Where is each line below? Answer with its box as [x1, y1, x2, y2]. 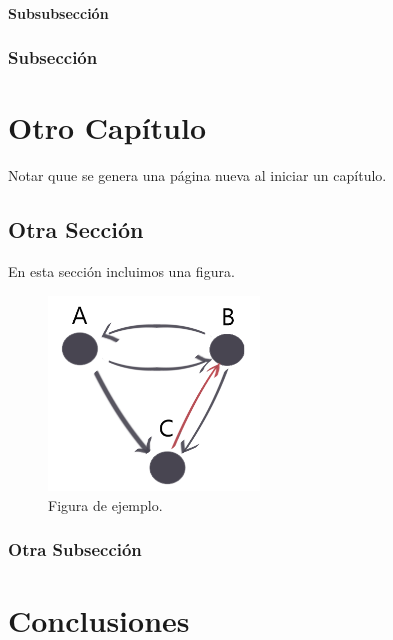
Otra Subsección [8, 537, 142, 562]
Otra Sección [8, 214, 144, 245]
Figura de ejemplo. [48, 494, 163, 515]
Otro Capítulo [8, 107, 206, 148]
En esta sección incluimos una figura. [8, 260, 235, 281]
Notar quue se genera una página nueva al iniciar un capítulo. [8, 165, 387, 186]
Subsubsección [8, 2, 109, 23]
